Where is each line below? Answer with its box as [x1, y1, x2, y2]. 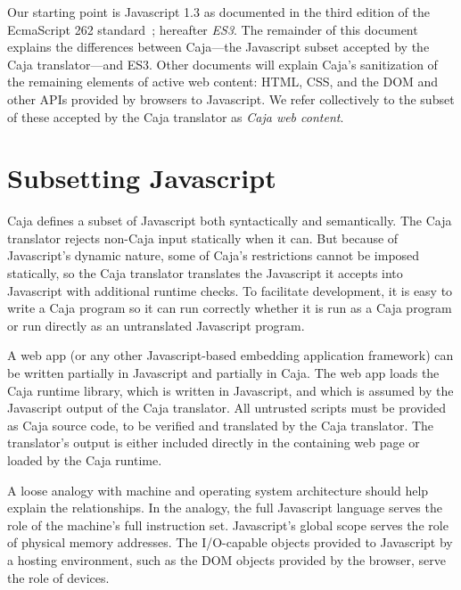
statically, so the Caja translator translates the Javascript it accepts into [7, 264, 403, 283]
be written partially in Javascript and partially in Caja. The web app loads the [7, 364, 440, 382]
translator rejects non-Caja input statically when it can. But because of [7, 228, 399, 247]
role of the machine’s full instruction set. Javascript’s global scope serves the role [7, 515, 449, 534]
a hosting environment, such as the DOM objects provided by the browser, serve [7, 550, 446, 569]
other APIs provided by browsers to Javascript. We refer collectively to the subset [7, 89, 455, 108]
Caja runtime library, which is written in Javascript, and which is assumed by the [7, 381, 454, 399]
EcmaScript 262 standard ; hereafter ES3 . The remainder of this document [7, 20, 418, 38]
